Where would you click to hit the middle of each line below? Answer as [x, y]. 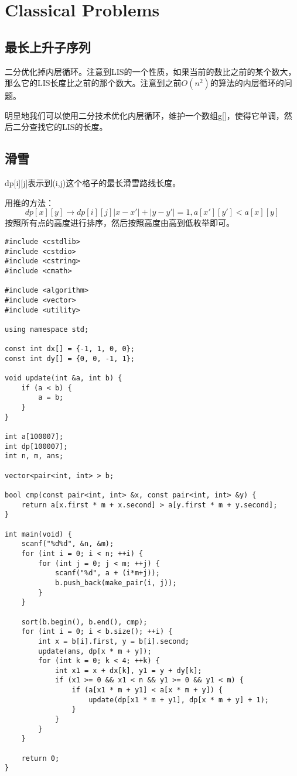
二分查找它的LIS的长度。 [60, 127]
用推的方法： [29, 202]
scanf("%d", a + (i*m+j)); [107, 573]
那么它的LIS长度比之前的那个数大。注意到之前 [93, 83]
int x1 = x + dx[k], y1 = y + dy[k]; [128, 670]
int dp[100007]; [36, 446]
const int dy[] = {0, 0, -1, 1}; [70, 358]
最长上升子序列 [48, 47]
